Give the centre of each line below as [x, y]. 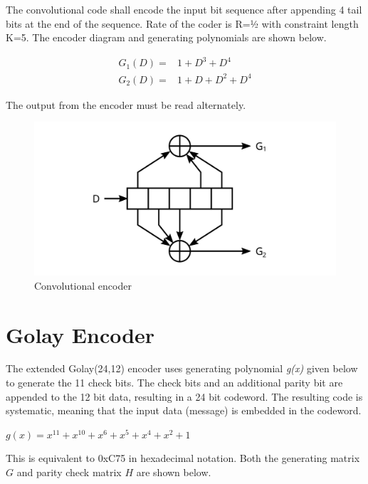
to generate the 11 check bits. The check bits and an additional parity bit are [174, 383]
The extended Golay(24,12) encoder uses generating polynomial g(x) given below [182, 368]
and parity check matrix [69, 472]
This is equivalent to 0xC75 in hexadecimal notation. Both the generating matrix [183, 458]
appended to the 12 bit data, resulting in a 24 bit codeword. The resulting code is [184, 396]
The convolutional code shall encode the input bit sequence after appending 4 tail [184, 9]
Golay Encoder [80, 334]
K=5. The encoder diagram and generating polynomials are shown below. [166, 37]
